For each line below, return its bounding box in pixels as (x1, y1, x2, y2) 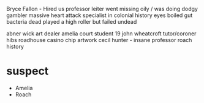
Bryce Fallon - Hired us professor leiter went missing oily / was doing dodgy (6, 5, 198, 12)
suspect (6, 64, 49, 78)
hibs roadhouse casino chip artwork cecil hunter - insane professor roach (6, 37, 192, 43)
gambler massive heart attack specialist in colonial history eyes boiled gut (6, 12, 193, 19)
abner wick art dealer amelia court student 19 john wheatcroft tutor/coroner (6, 30, 197, 37)
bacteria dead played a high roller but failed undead (6, 18, 137, 25)
